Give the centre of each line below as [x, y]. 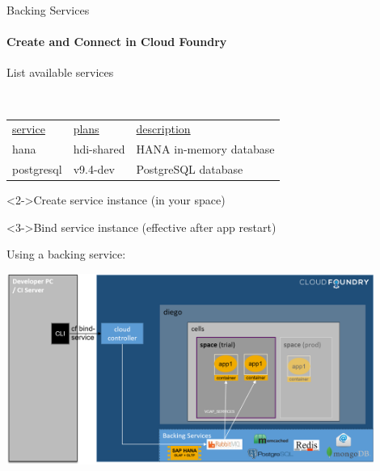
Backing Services [48, 10]
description [163, 129]
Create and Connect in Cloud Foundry [117, 42]
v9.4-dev [94, 169]
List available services [60, 72]
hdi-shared [99, 149]
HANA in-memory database [205, 149]
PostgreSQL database [190, 169]
